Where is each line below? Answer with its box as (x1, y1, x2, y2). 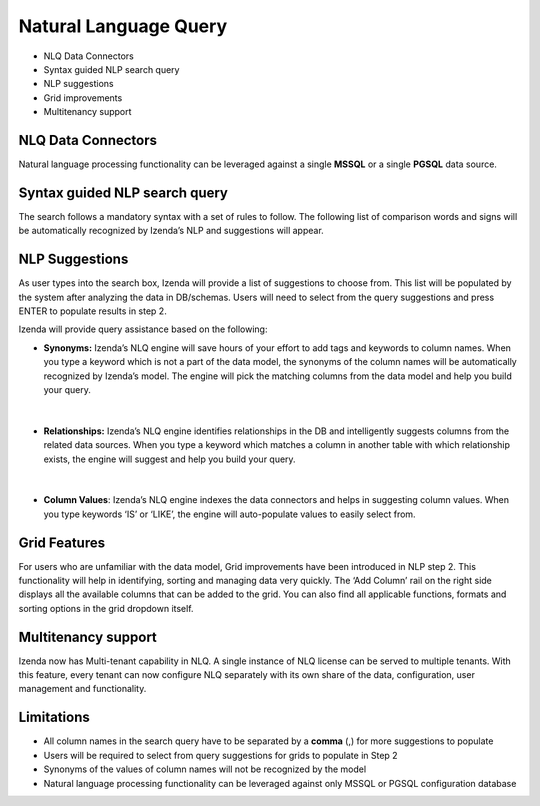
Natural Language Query (18, 15, 228, 37)
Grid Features (18, 534, 106, 551)
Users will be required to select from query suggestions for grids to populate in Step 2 (43, 749, 399, 761)
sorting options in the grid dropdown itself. (18, 602, 194, 614)
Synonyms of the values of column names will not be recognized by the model (43, 763, 367, 775)
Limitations (18, 709, 90, 726)
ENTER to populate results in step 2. (18, 305, 167, 317)
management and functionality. (18, 683, 147, 695)
